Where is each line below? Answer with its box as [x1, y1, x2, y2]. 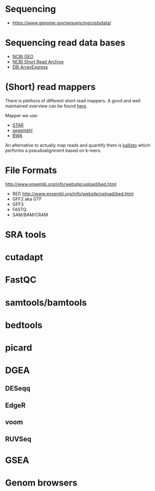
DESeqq [5, 384, 31, 393]
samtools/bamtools [5, 297, 87, 308]
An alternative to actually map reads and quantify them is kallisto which [5, 142, 151, 148]
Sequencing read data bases [5, 37, 125, 48]
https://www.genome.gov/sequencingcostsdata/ [12, 20, 111, 26]
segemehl [12, 127, 33, 133]
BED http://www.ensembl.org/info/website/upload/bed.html [12, 190, 134, 196]
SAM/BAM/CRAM [12, 212, 49, 218]
